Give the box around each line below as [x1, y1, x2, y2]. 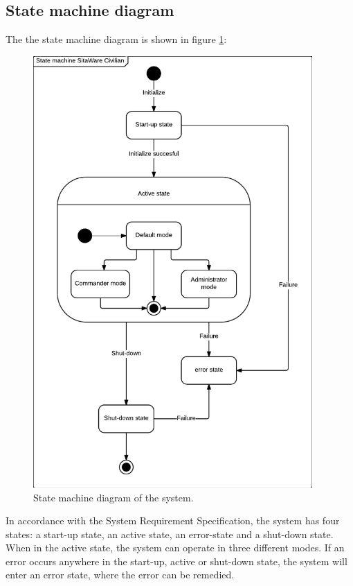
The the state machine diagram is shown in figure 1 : [6, 32, 227, 46]
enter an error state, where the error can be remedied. [6, 567, 235, 582]
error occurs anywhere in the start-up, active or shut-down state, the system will [6, 553, 347, 568]
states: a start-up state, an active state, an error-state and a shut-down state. [6, 526, 334, 541]
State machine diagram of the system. [33, 490, 194, 504]
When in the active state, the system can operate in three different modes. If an [6, 540, 345, 555]
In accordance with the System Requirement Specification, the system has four [6, 513, 340, 528]
